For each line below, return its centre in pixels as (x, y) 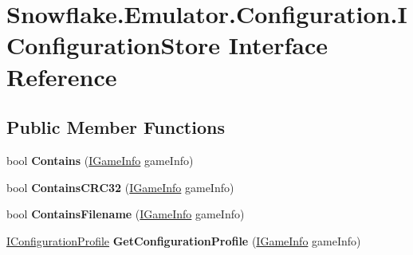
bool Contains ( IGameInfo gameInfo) (100, 160)
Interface (278, 45)
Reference (62, 76)
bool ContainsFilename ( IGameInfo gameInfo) (126, 214)
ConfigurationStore (114, 45)
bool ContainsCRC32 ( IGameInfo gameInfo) (120, 187)
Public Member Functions (116, 127)
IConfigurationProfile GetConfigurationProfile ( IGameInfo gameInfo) (184, 240)
